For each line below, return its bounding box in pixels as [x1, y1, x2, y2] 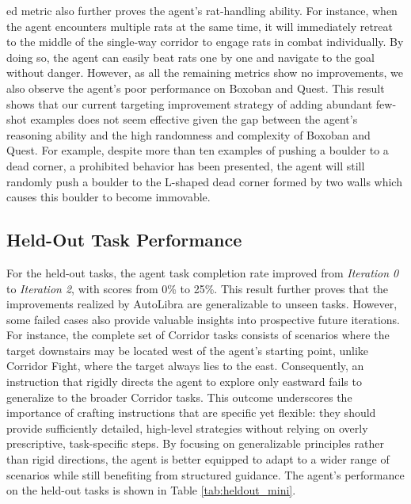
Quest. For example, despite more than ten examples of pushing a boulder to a [6, 142, 389, 158]
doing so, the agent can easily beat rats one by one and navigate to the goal [6, 48, 375, 65]
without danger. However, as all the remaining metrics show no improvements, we [6, 64, 403, 81]
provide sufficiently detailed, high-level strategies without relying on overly [6, 419, 368, 436]
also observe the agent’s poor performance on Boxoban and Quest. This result [6, 79, 385, 96]
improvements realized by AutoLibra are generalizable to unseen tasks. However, [6, 296, 398, 312]
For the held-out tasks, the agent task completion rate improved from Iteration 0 [6, 264, 399, 281]
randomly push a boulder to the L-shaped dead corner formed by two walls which [6, 173, 402, 189]
